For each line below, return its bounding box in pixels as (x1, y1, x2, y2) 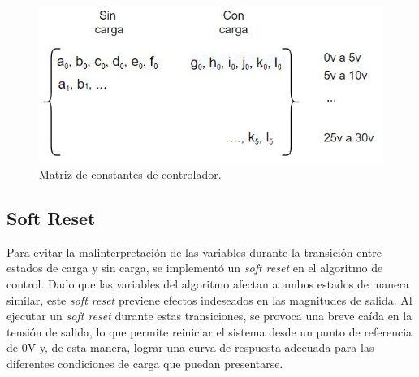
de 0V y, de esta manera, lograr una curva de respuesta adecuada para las (6, 339, 374, 356)
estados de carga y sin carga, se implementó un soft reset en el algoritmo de (6, 259, 383, 276)
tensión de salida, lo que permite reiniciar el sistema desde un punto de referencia (6, 323, 413, 340)
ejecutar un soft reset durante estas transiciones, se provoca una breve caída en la (6, 307, 413, 324)
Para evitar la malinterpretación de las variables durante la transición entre (6, 243, 382, 260)
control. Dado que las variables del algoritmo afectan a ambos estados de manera (6, 275, 409, 292)
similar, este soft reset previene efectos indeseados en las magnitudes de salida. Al (6, 291, 413, 308)
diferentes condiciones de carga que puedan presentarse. (6, 354, 283, 371)
